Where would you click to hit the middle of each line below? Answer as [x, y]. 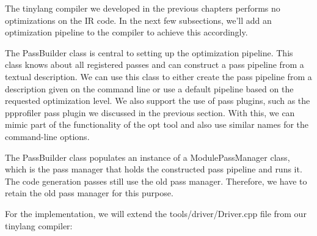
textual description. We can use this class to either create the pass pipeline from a [158, 76]
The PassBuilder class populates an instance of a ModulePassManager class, [148, 157]
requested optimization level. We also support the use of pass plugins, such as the [158, 101]
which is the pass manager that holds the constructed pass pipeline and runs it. [154, 169]
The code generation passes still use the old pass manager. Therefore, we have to [156, 181]
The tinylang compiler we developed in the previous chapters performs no [143, 8]
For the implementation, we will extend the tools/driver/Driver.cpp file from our [156, 213]
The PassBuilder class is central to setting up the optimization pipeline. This [149, 52]
